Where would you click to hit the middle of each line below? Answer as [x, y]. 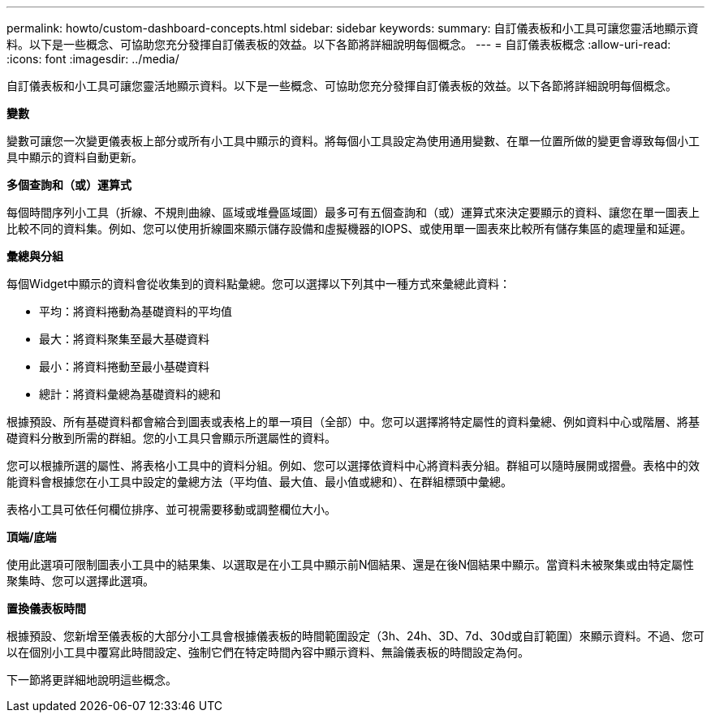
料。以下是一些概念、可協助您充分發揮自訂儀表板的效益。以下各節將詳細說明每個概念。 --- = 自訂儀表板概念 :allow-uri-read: [339, 44]
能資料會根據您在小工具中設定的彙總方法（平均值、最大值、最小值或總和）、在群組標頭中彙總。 [259, 482]
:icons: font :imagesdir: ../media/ [93, 59]
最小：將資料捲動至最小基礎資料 [124, 366]
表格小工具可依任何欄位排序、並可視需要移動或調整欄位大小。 [171, 509]
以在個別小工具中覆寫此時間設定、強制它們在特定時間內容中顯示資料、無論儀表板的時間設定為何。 [268, 652]
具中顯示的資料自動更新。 [75, 157]
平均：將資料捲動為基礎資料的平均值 [136, 311]
